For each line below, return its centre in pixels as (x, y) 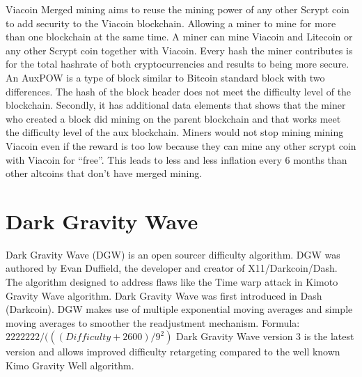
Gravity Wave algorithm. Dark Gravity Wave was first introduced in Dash (164, 295)
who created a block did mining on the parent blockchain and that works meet (173, 118)
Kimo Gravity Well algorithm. (70, 365)
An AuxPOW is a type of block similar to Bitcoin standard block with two (165, 77)
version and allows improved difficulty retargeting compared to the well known (173, 352)
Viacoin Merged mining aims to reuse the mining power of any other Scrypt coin (178, 9)
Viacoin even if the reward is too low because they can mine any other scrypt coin (181, 145)
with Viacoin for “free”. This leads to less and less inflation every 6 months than (176, 159)
